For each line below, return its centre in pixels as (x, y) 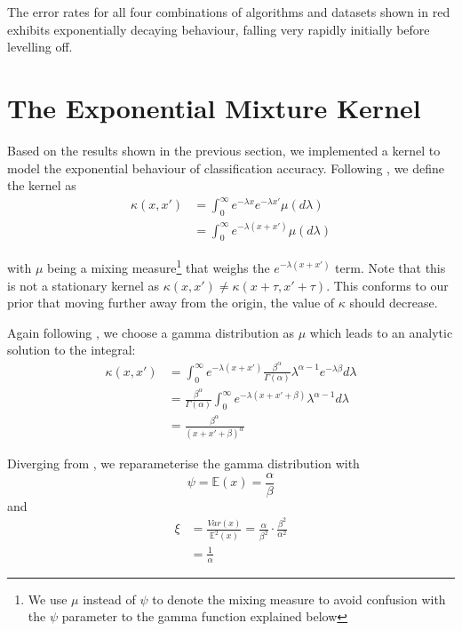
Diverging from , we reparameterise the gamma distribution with (183, 463)
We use (48, 599)
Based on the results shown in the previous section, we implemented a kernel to (224, 150)
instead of (109, 599)
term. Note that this (390, 268)
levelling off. (40, 47)
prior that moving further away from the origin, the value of (171, 303)
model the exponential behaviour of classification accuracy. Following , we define (226, 168)
